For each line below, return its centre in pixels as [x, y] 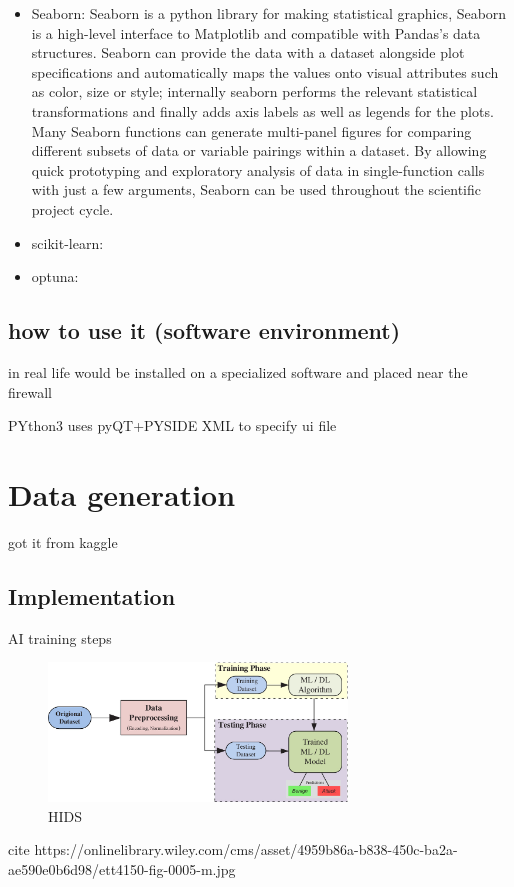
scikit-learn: [67, 242]
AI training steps [60, 637]
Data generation [122, 493]
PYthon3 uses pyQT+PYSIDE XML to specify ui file [172, 425]
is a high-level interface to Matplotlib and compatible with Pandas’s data [256, 32]
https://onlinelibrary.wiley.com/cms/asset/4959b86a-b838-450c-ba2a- [246, 849]
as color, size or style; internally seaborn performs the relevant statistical [254, 91]
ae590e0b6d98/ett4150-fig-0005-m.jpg [122, 868]
